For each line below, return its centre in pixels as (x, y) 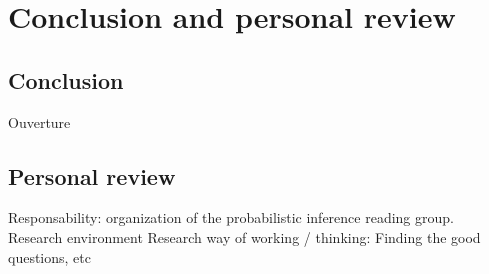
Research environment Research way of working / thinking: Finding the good (244, 236)
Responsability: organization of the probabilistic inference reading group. (231, 217)
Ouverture (39, 121)
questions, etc (49, 256)
